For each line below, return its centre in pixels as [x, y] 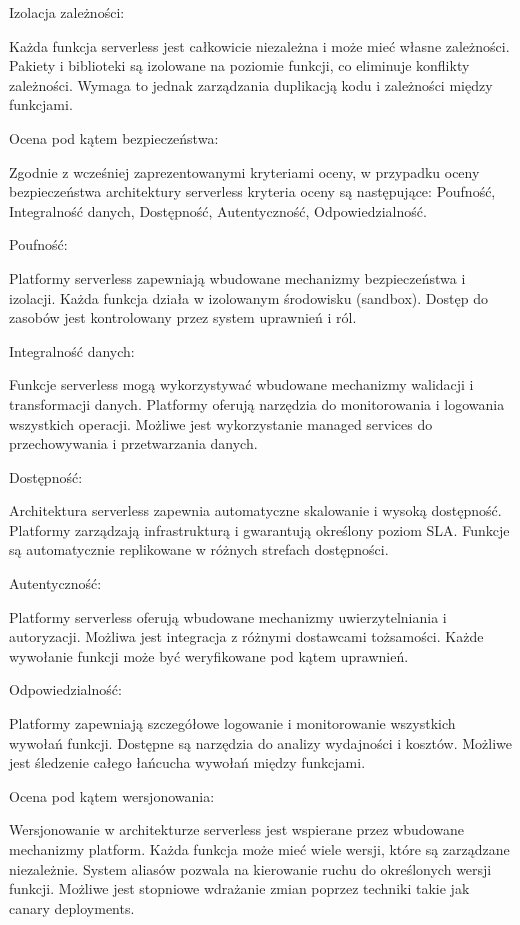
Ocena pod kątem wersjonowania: [112, 795]
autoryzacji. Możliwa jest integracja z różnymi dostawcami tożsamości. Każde [246, 636]
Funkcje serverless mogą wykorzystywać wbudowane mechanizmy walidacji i [241, 384]
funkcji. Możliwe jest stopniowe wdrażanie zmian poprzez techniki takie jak [239, 888]
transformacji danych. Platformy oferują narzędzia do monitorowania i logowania [257, 403]
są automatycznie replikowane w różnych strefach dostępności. [199, 549]
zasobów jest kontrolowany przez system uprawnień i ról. [183, 317]
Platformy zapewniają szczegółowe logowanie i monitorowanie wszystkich [232, 723]
